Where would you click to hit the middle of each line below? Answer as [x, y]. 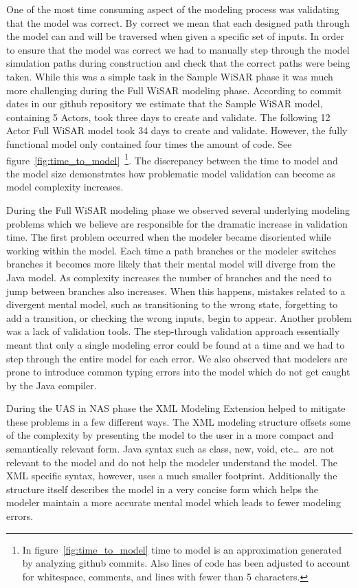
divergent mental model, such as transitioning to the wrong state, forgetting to [172, 304]
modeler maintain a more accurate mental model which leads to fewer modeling [174, 502]
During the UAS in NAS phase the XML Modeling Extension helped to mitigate [176, 408]
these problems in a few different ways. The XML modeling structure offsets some [178, 421]
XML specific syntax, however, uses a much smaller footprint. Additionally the [172, 476]
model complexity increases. [65, 187]
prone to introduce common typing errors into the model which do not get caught [178, 372]
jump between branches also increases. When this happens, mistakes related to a [176, 291]
